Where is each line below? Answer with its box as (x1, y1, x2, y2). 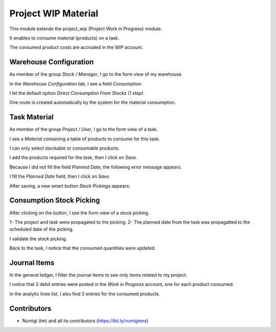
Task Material (9, 113, 54, 121)
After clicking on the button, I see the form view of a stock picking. (9, 210, 150, 216)
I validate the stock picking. (9, 236, 67, 242)
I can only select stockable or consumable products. (9, 145, 120, 151)
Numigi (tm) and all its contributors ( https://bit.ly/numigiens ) (22, 318, 149, 324)
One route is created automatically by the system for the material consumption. (9, 99, 176, 106)
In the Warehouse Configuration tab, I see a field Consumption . (9, 80, 143, 87)
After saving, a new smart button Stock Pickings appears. (9, 182, 130, 189)
